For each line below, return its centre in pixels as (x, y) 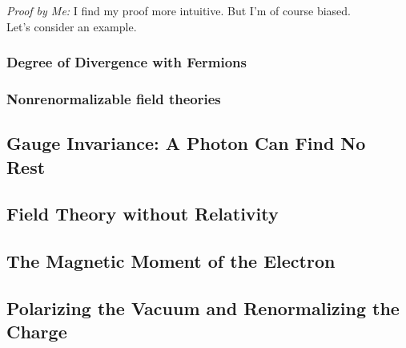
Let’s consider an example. (72, 26)
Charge (37, 332)
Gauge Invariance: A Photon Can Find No (186, 143)
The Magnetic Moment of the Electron (171, 261)
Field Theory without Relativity (143, 214)
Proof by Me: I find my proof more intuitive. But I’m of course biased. (179, 10)
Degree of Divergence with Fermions (127, 62)
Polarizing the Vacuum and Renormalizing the (203, 308)
